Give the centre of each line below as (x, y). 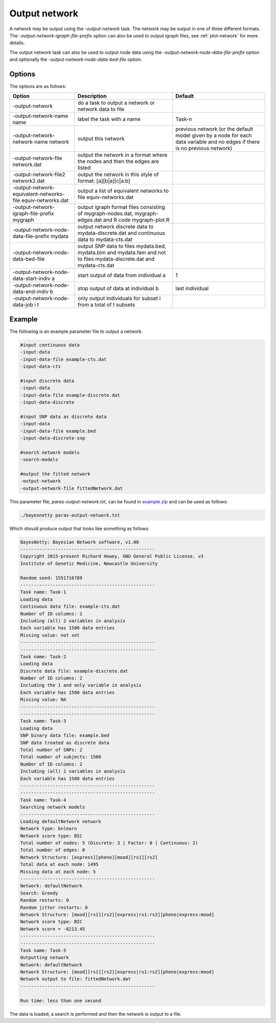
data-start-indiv (31, 279)
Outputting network (44, 958)
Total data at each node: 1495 (60, 865)
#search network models (50, 452)
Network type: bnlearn (49, 829)
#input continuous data (50, 345)
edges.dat (90, 220)
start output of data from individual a (122, 275)
